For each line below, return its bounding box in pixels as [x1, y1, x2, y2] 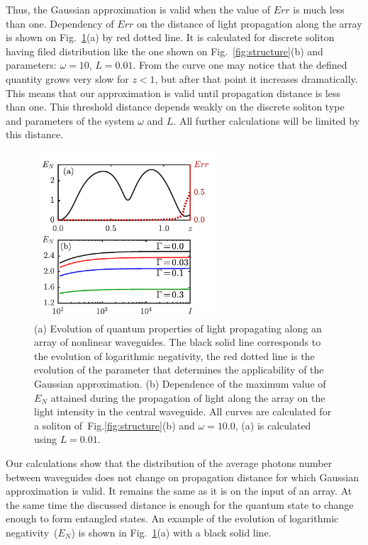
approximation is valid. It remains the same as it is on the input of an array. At [6, 483, 352, 498]
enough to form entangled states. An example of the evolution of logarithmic [6, 511, 339, 526]
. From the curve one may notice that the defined [133, 57, 347, 72]
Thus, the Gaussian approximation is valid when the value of [6, 2, 271, 16]
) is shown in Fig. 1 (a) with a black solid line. [71, 524, 272, 539]
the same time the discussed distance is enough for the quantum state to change [6, 497, 354, 512]
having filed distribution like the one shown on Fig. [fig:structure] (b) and [6, 43, 323, 58]
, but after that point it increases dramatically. [155, 71, 358, 86]
